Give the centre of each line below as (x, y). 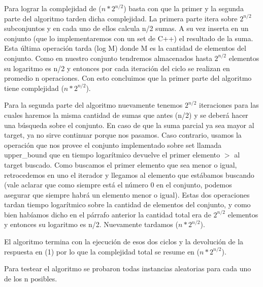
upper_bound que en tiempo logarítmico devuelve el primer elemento (112, 155)
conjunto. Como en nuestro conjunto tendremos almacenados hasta (108, 58)
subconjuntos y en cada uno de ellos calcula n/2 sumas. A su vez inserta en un (126, 28)
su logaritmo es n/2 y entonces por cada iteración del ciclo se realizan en (117, 68)
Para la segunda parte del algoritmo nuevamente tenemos (93, 105)
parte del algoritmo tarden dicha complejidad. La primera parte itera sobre (121, 18)
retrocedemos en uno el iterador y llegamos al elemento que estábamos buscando (129, 174)
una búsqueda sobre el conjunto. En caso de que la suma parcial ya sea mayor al (129, 125)
